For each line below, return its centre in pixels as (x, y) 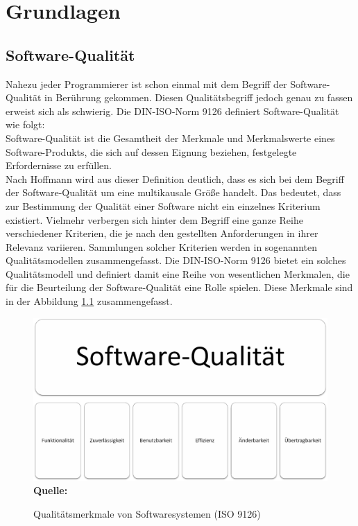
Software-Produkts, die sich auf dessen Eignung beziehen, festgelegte (151, 151)
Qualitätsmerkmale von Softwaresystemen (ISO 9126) (147, 514)
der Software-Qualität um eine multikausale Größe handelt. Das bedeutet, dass (173, 192)
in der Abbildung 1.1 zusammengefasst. (89, 301)
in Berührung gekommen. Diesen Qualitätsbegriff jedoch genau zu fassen (199, 97)
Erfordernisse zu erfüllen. (59, 165)
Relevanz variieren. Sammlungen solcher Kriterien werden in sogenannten (161, 246)
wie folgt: (25, 124)
